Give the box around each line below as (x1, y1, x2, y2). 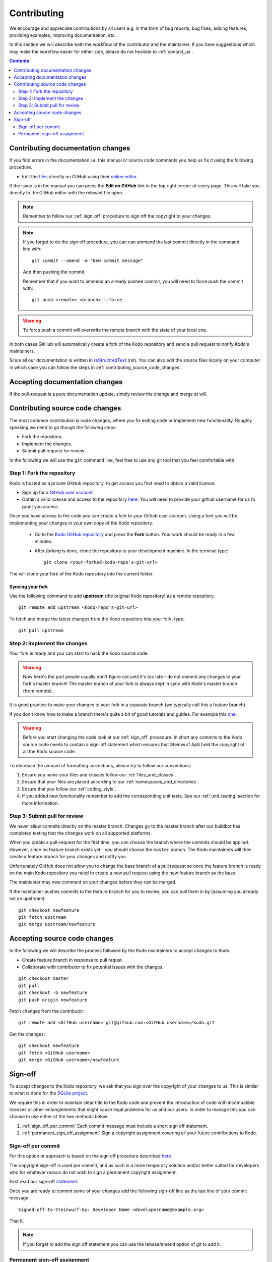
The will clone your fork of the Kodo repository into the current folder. (9, 570, 154, 576)
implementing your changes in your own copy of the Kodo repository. (9, 520, 153, 526)
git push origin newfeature (18, 997, 88, 1003)
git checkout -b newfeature (18, 990, 88, 995)
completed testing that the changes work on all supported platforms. (9, 830, 152, 836)
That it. (9, 1218, 24, 1224)
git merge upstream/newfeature (18, 921, 96, 927)
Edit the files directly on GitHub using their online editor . (22, 173, 138, 179)
